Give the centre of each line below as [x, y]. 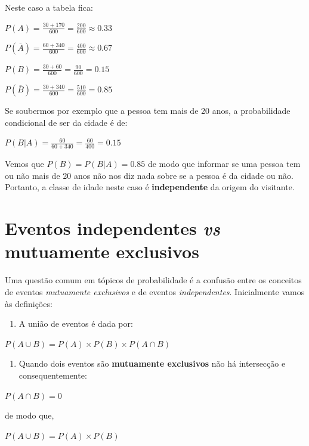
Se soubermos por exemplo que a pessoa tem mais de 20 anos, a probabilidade [148, 111]
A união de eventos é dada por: [76, 323]
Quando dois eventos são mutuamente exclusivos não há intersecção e [152, 363]
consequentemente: [53, 375]
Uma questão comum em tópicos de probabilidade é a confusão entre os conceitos [153, 280]
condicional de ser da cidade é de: [66, 122]
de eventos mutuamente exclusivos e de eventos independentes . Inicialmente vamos [155, 291]
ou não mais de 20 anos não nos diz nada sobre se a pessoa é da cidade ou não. [149, 175]
